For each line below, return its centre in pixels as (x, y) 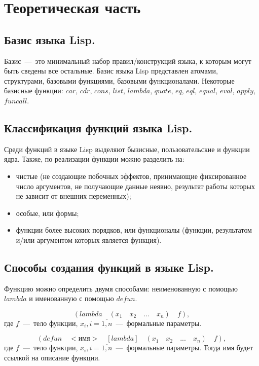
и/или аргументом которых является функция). (89, 240)
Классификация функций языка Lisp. (98, 127)
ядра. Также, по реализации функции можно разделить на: (94, 159)
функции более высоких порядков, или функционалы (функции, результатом (134, 230)
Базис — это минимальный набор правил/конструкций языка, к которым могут (128, 61)
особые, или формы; (47, 213)
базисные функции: (34, 90)
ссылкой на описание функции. (52, 358)
